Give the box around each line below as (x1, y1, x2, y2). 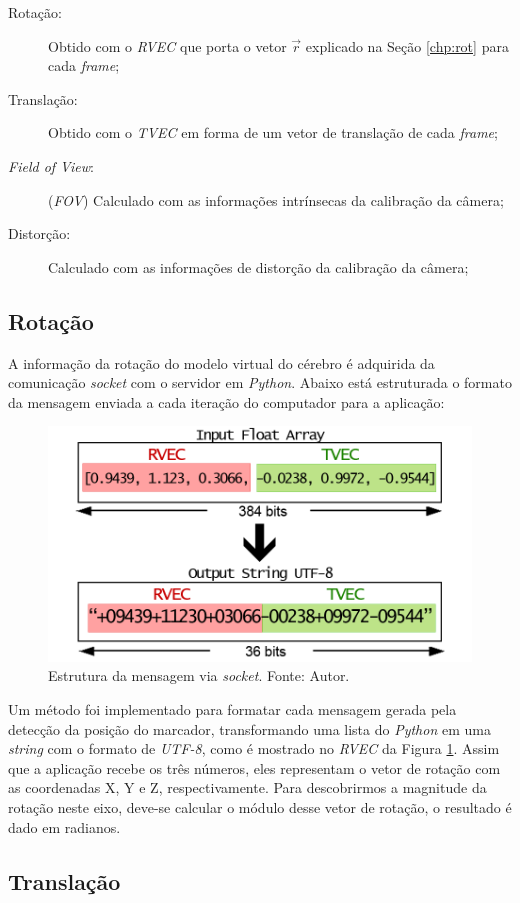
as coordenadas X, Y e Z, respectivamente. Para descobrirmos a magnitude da (8, 777, 487, 798)
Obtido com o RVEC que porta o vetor (48, 35, 287, 56)
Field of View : (8, 155, 94, 176)
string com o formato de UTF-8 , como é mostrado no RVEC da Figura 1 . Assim (8, 738, 500, 759)
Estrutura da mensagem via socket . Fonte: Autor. (48, 665, 350, 686)
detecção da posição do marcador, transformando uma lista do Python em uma (8, 718, 491, 739)
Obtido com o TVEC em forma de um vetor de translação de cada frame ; (48, 122, 498, 143)
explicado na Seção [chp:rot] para (305, 35, 509, 56)
